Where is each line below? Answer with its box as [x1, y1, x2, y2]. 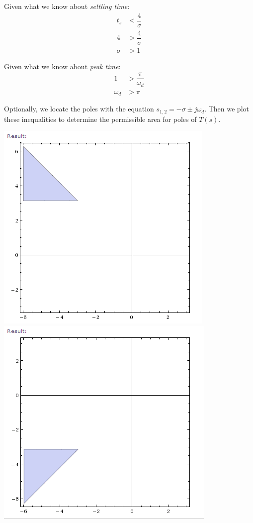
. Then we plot [204, 104, 249, 114]
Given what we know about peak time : [4, 61, 121, 71]
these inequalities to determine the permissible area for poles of [4, 113, 197, 124]
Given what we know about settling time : [4, 1, 130, 11]
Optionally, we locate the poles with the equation [4, 104, 154, 114]
